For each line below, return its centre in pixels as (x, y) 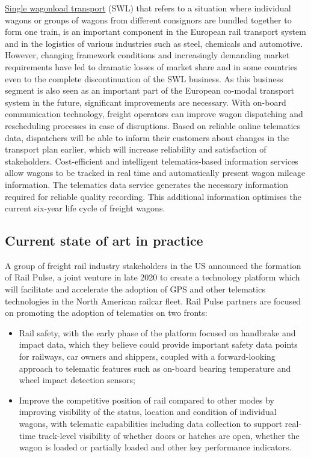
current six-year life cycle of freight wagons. (85, 208)
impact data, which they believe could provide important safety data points (158, 344)
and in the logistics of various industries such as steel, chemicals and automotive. (154, 43)
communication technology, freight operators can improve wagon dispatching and (154, 114)
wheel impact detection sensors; (77, 380)
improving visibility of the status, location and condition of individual (148, 412)
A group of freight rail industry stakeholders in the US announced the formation (153, 265)
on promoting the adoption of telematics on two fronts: (106, 313)
